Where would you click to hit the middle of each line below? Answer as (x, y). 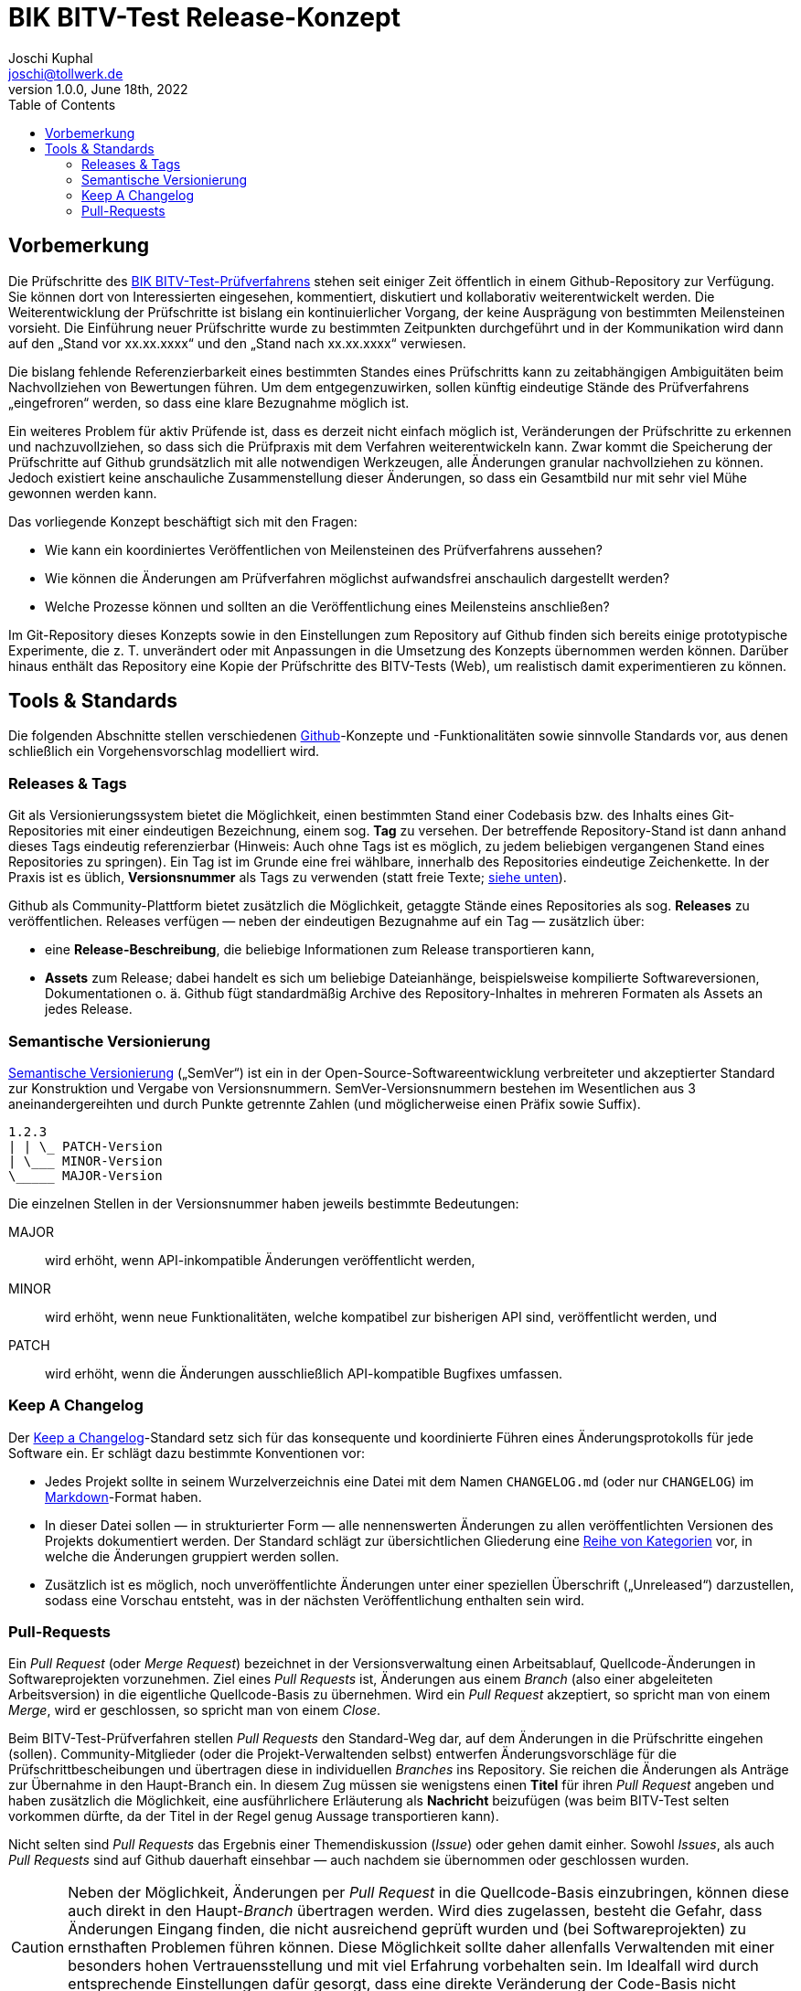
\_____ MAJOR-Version (85, 1175)
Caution (38, 1948)
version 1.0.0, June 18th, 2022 (98, 89)
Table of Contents (62, 104)
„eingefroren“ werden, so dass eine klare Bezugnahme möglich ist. (209, 402)
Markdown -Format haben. (123, 1496)
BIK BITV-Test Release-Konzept (204, 17)
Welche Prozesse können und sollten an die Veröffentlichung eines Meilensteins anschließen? (327, 606)
